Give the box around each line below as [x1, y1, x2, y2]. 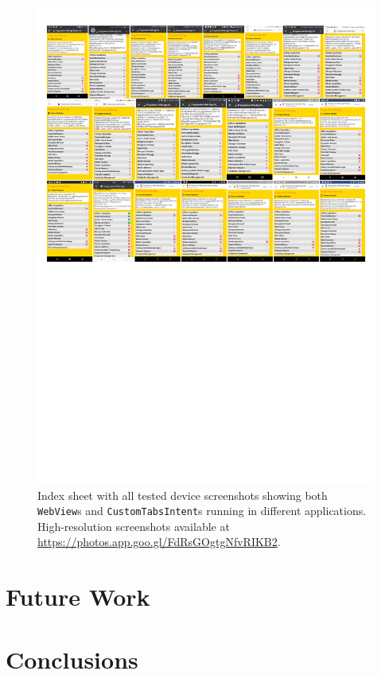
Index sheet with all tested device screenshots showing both [37, 486, 328, 503]
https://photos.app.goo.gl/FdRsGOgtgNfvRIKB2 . [37, 533, 281, 550]
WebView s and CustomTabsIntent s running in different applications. [37, 502, 367, 519]
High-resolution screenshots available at [37, 517, 230, 534]
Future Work [6, 580, 150, 613]
